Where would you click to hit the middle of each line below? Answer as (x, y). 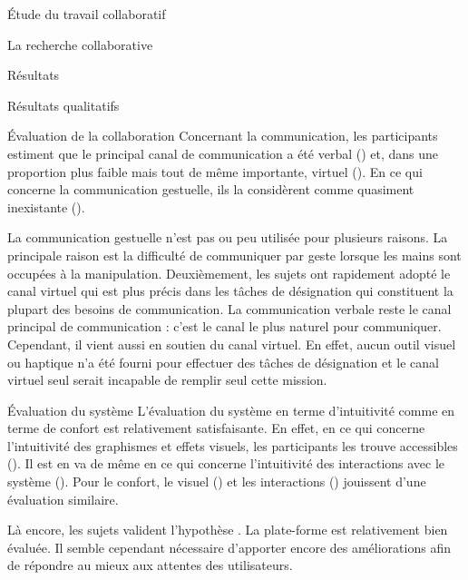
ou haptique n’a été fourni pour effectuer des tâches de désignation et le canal (223, 362)
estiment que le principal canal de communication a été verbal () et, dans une (223, 153)
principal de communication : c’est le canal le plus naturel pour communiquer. (224, 326)
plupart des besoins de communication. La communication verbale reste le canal (229, 308)
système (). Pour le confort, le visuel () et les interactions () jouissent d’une (217, 482)
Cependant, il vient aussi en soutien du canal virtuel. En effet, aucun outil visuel (232, 344)
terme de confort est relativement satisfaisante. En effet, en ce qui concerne (216, 428)
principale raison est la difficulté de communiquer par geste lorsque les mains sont (234, 255)
